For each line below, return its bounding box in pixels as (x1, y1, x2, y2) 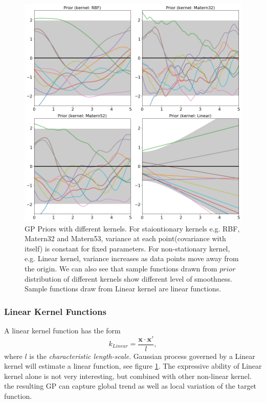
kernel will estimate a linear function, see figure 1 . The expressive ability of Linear (4, 360, 262, 371)
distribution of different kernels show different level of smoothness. (25, 273, 232, 284)
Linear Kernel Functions (4, 305, 106, 317)
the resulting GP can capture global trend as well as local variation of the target (4, 380, 257, 391)
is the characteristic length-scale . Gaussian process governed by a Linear (29, 350, 255, 361)
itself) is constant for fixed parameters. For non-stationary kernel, (25, 243, 230, 253)
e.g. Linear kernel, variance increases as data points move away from (25, 253, 239, 264)
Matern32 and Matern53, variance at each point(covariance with (25, 233, 226, 244)
